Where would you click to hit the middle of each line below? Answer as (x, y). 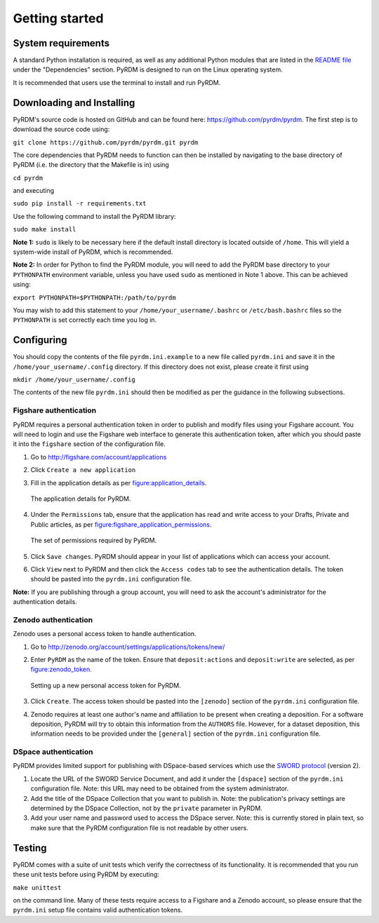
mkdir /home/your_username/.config (74, 380)
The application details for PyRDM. (81, 499)
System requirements (61, 43)
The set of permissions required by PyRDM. (94, 541)
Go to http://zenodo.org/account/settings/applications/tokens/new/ (128, 647)
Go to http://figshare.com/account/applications (99, 457)
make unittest (37, 888)
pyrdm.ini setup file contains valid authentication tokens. (98, 910)
